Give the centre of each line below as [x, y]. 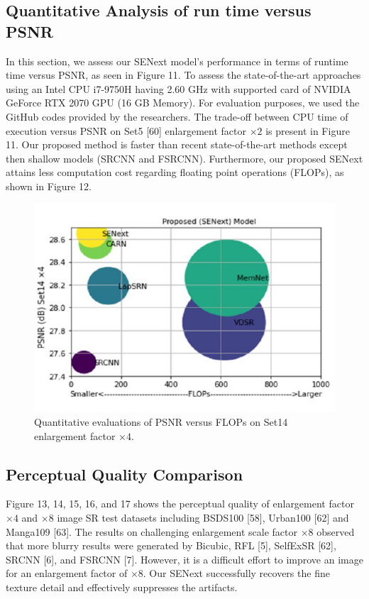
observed [336, 531]
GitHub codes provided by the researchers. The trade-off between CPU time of [177, 116]
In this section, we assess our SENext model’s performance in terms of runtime [177, 61]
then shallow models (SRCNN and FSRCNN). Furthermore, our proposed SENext [184, 158]
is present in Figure [308, 130]
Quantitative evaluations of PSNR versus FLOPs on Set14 [161, 422]
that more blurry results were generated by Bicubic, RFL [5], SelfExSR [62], [171, 545]
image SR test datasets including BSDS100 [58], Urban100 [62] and [203, 517]
